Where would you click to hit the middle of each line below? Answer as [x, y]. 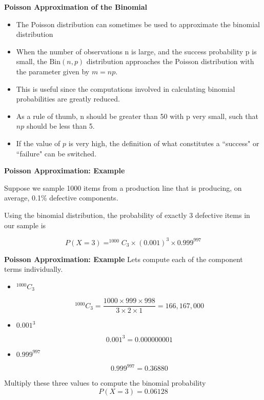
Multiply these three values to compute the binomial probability [105, 383]
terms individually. [34, 269]
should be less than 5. [60, 126]
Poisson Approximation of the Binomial [76, 7]
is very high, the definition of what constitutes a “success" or [164, 143]
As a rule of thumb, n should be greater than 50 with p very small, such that [137, 116]
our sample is [25, 225]
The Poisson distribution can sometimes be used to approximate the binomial [138, 24]
